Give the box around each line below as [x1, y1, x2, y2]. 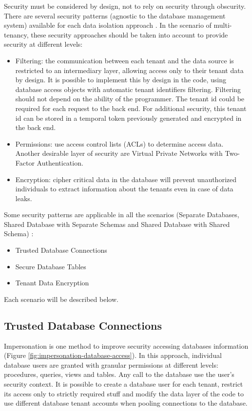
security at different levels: [4, 39, 83, 49]
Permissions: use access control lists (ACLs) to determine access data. [15, 138, 224, 149]
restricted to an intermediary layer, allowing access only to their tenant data [15, 65, 244, 75]
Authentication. [37, 157, 83, 168]
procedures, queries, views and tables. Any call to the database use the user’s [4, 369, 234, 379]
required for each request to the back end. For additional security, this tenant [15, 103, 247, 113]
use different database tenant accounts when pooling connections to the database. [4, 398, 248, 408]
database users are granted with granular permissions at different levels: [4, 359, 218, 370]
